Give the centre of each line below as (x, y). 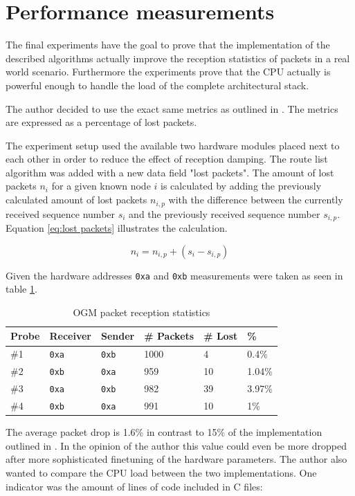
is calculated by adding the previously (241, 186)
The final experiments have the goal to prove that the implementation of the (168, 45)
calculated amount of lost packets (76, 200)
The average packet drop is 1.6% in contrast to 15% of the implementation (164, 432)
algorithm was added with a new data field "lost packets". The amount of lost (170, 172)
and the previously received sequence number (225, 213)
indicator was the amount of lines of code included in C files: (134, 486)
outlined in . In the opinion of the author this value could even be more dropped (176, 445)
